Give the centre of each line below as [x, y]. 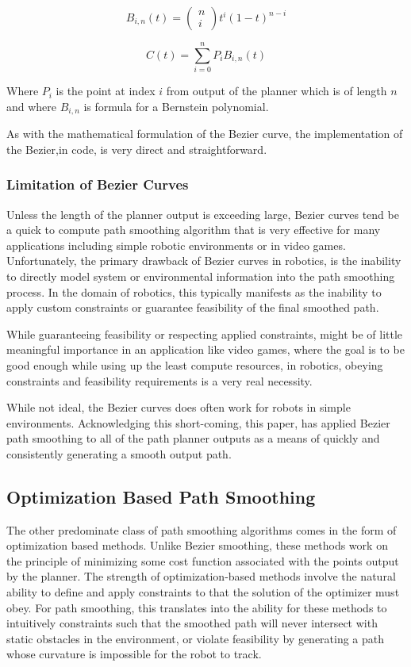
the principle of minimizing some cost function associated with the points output [203, 560]
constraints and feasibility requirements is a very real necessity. [159, 380]
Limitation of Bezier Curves [98, 184]
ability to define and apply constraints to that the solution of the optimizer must [203, 592]
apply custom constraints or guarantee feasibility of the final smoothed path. [193, 307]
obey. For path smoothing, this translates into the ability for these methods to [197, 607]
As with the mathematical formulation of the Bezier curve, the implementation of [205, 134]
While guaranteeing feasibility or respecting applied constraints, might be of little [205, 333]
